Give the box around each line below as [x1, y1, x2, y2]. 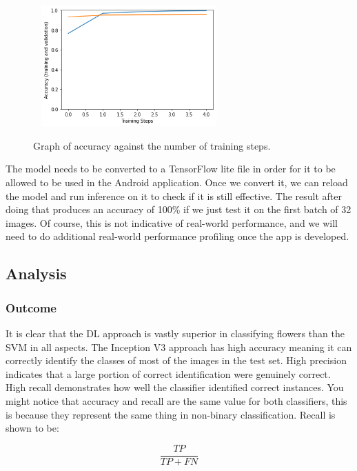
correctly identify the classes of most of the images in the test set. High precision [6, 353, 347, 368]
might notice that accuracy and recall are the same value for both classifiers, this [6, 394, 347, 408]
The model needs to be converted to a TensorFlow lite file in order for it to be [6, 161, 336, 176]
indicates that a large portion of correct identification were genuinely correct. [6, 366, 331, 381]
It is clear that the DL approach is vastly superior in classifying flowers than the [6, 326, 345, 341]
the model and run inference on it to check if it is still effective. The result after [6, 188, 343, 203]
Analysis [6, 263, 67, 284]
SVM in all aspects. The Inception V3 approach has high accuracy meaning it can [6, 339, 352, 354]
